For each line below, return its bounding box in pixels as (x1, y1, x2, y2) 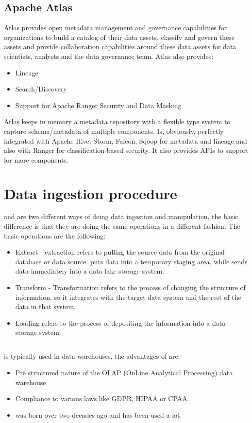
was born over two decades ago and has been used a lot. (15, 409, 182, 420)
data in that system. (15, 301, 76, 312)
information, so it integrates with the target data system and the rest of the (15, 292, 241, 302)
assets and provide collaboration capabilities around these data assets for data (4, 41, 236, 52)
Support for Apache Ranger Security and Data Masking (15, 100, 182, 110)
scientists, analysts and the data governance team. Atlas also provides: (4, 51, 214, 61)
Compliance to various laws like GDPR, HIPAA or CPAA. (15, 393, 189, 404)
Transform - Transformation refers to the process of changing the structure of (15, 282, 246, 293)
